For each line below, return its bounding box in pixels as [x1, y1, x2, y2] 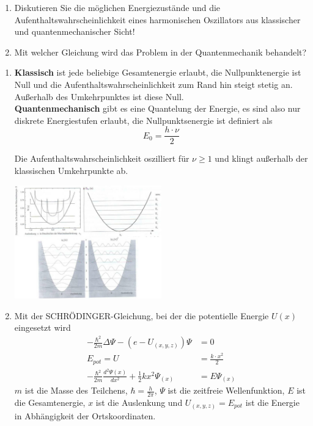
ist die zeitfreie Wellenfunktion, [168, 384, 285, 397]
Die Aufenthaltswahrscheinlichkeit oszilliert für [14, 152, 190, 165]
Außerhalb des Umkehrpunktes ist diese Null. [14, 90, 184, 103]
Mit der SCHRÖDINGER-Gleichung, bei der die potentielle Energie [14, 309, 269, 322]
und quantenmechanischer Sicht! [14, 25, 135, 38]
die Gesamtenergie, [14, 396, 86, 409]
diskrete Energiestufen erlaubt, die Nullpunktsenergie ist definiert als [14, 114, 273, 126]
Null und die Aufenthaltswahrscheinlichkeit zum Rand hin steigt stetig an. [14, 78, 293, 90]
